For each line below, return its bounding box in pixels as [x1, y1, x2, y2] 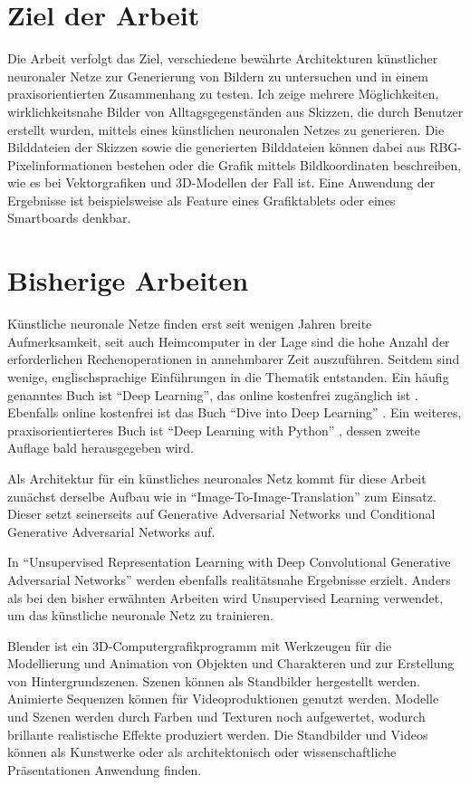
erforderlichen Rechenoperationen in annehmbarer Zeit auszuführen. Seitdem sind [7, 349, 460, 369]
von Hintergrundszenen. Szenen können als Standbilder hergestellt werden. [7, 671, 420, 690]
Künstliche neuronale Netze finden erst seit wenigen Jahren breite [7, 314, 372, 333]
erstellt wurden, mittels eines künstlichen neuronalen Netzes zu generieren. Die [7, 120, 445, 139]
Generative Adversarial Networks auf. [7, 522, 216, 541]
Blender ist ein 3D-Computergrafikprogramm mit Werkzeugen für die [7, 636, 392, 655]
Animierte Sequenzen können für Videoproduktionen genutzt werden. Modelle [7, 689, 439, 708]
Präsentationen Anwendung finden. [7, 760, 202, 779]
